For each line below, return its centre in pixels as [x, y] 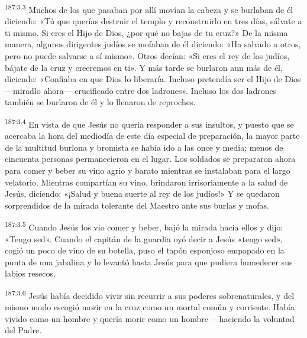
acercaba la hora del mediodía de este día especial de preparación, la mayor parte [152, 136]
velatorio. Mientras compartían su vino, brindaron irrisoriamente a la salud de [146, 182]
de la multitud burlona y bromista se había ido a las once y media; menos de [144, 147]
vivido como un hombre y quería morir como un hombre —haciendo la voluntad [150, 318]
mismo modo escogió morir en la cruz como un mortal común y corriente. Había [150, 307]
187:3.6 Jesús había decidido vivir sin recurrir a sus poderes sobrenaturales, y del [150, 295]
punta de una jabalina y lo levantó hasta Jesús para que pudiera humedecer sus [149, 261]
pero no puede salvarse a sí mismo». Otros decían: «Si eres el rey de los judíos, [147, 56]
